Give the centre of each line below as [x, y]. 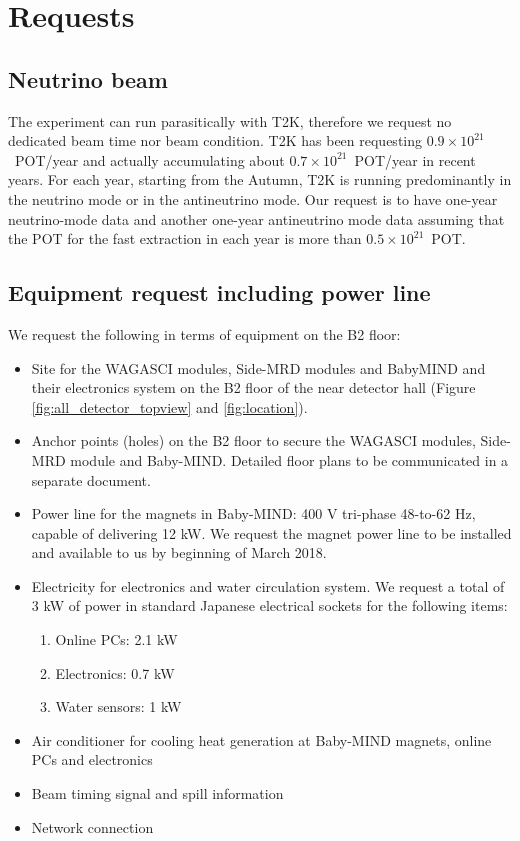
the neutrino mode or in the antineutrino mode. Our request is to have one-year [253, 198]
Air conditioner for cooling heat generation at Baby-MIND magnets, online [261, 739]
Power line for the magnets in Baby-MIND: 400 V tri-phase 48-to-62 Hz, [253, 513]
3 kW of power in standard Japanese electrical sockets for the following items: [269, 605]
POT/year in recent [415, 159]
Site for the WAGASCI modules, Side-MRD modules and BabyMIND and [258, 367]
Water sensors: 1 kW [118, 706]
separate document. [91, 479]
